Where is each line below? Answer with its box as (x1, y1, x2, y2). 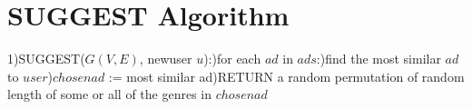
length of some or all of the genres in (7, 84, 211, 104)
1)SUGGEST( (7, 49, 85, 68)
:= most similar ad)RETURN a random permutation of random (108, 66, 465, 85)
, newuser (139, 49, 192, 68)
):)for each (203, 49, 261, 68)
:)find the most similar (316, 49, 441, 68)
